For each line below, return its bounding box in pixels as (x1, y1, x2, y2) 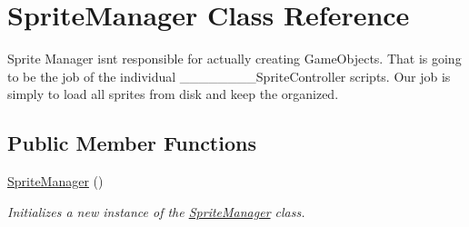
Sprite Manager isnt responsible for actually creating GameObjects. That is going (7, 49, 462, 68)
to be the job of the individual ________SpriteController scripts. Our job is (7, 66, 451, 85)
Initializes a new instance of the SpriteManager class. (7, 202, 305, 221)
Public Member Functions (7, 129, 256, 157)
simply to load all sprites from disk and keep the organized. (7, 84, 339, 104)
